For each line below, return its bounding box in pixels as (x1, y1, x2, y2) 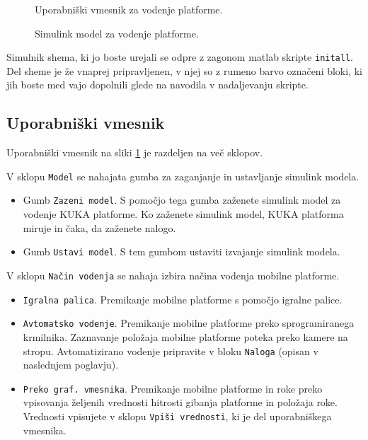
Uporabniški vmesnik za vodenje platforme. (35, 2, 223, 16)
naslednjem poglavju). (23, 357, 119, 372)
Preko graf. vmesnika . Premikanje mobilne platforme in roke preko (23, 381, 323, 395)
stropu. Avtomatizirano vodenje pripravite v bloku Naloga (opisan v (23, 343, 318, 358)
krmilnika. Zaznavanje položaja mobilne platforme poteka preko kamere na (23, 329, 348, 344)
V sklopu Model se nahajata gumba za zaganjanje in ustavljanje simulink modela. (6, 168, 360, 183)
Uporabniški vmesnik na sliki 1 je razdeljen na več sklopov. (6, 145, 263, 160)
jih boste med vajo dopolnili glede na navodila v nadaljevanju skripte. (6, 77, 309, 92)
